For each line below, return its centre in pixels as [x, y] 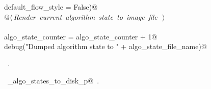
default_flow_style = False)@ [51, 7]
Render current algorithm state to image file [85, 16]
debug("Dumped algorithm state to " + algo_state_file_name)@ [106, 46]
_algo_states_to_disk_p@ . [53, 80]
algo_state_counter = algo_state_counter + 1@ [81, 36]
